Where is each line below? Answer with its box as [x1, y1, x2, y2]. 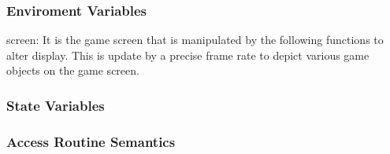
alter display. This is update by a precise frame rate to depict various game [6, 46, 370, 63]
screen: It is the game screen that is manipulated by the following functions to [6, 31, 384, 48]
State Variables [6, 95, 105, 115]
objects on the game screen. [6, 62, 139, 79]
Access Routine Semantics [6, 131, 176, 151]
